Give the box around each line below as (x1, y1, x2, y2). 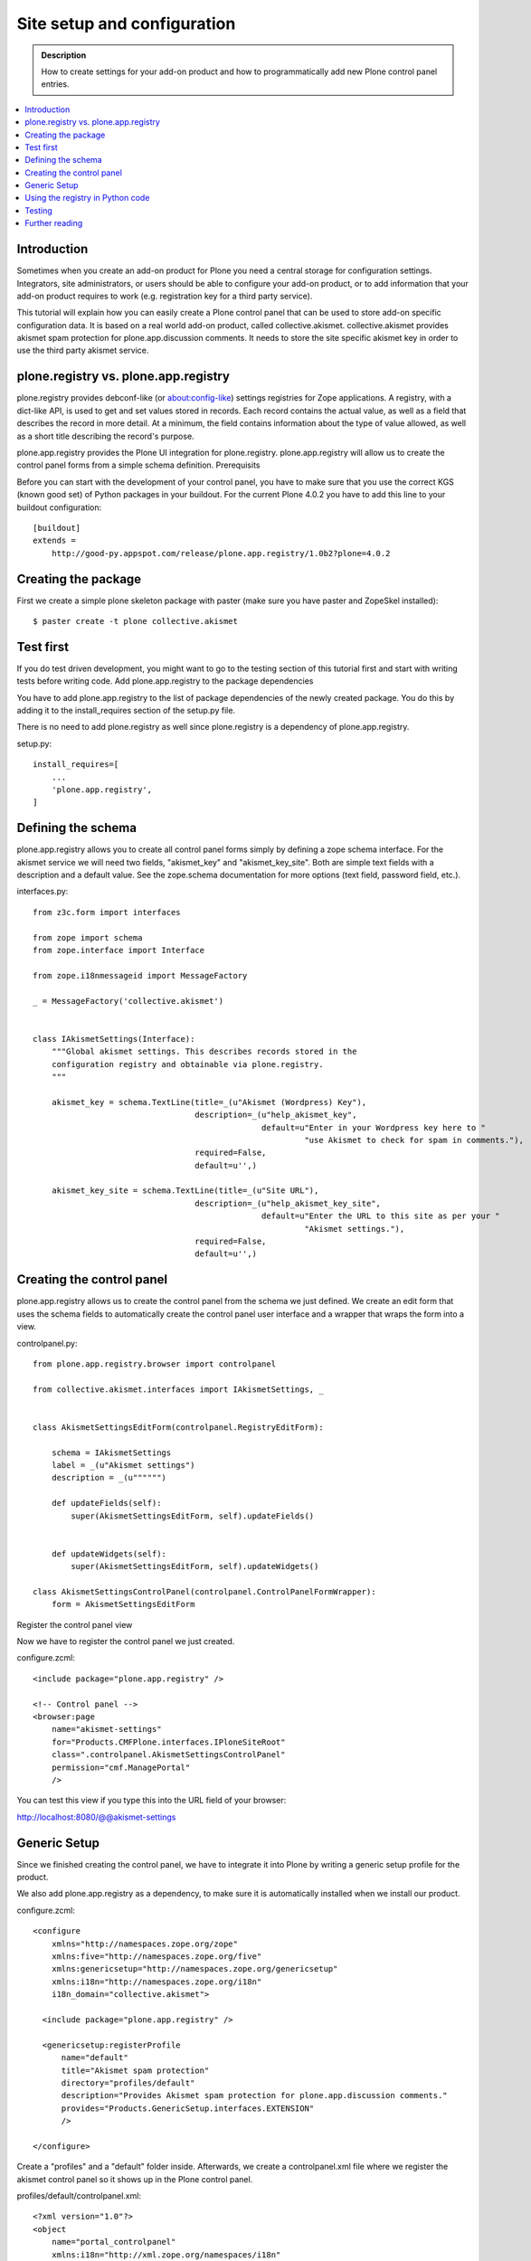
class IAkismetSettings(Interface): (33, 1034, 195, 1044)
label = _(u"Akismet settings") (51, 1461, 195, 1471)
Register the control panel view (16, 1619, 133, 1630)
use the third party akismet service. (16, 345, 149, 356)
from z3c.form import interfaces (33, 907, 181, 917)
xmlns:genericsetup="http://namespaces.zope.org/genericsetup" (51, 1963, 338, 1974)
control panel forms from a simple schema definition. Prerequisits (16, 459, 261, 470)
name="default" (61, 2053, 128, 2063)
